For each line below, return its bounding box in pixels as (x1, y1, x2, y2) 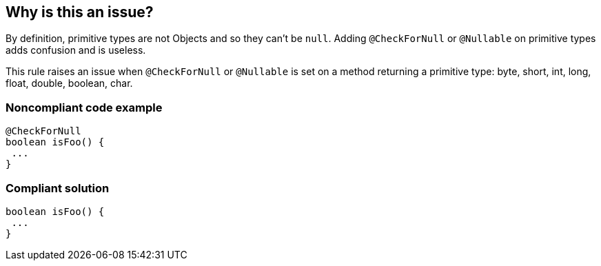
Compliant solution (6, 181, 110, 195)
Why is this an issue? (6, 3, 154, 21)
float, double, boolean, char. (6, 77, 133, 90)
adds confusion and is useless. (6, 44, 146, 57)
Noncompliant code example (6, 100, 163, 114)
